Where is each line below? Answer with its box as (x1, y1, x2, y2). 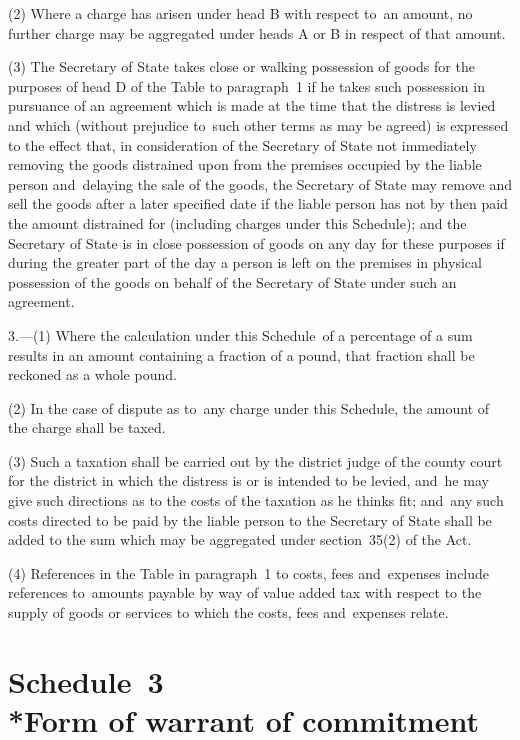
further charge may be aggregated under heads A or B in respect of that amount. (8, 22, 506, 43)
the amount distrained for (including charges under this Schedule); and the (8, 212, 467, 233)
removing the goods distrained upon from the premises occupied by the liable (8, 154, 482, 175)
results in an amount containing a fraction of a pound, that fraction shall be (8, 344, 475, 365)
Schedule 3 (8, 660, 164, 701)
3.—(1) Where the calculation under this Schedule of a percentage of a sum (8, 324, 473, 345)
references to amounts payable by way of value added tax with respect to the (8, 582, 482, 603)
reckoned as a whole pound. (8, 364, 177, 385)
